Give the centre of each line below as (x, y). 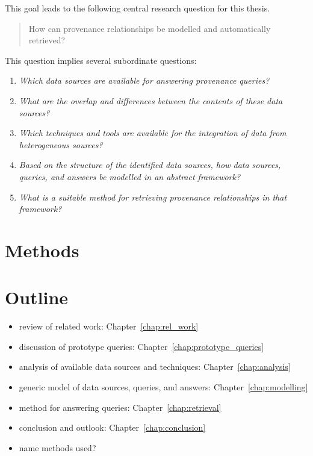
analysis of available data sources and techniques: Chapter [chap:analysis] (155, 367)
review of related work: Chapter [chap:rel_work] (109, 326)
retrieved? (47, 40)
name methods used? (57, 447)
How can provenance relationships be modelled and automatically (150, 28)
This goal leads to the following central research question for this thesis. (138, 8)
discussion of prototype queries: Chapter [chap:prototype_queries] (141, 346)
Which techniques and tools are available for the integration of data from (153, 133)
